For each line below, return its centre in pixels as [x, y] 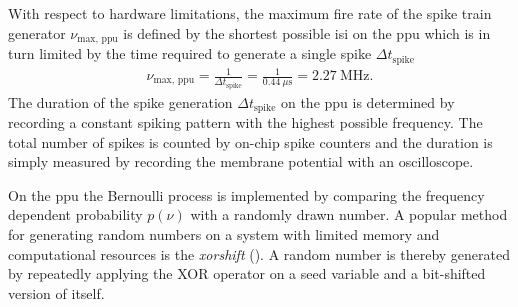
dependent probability [75, 214]
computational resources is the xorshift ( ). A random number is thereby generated [259, 253]
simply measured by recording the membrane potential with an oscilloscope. [241, 161]
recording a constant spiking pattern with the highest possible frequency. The [245, 121]
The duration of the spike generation [120, 101]
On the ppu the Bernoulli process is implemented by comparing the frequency [246, 194]
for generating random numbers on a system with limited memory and [224, 233]
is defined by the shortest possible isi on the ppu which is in [307, 32]
